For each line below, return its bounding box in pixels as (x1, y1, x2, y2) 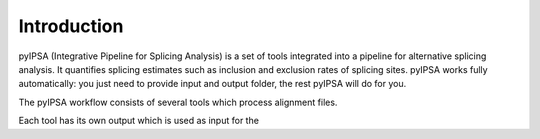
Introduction (18, 15, 124, 37)
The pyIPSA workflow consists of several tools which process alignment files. (18, 96, 338, 108)
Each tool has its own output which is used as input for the (18, 115, 260, 127)
